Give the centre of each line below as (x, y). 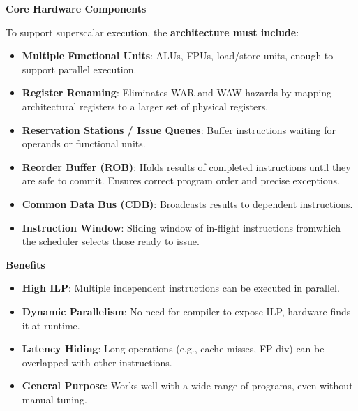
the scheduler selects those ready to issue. (111, 241)
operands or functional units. (84, 143)
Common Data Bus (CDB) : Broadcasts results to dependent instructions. (187, 203)
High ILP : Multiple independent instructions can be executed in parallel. (181, 288)
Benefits (25, 264)
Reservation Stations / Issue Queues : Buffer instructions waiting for (179, 129)
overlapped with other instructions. (97, 362)
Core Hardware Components (76, 8)
